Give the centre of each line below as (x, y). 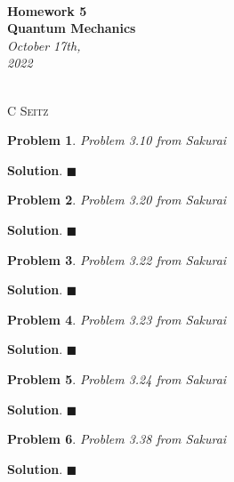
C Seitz (28, 110)
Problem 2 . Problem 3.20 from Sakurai (117, 200)
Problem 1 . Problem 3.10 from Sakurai (117, 140)
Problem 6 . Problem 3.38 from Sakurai (117, 439)
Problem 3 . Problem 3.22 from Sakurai (117, 259)
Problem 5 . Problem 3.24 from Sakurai (117, 378)
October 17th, (44, 45)
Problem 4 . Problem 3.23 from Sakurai (117, 319)
